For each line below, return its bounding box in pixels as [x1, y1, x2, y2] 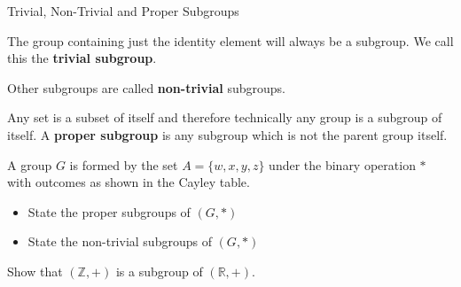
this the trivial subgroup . [7, 49, 157, 67]
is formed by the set [69, 155, 178, 174]
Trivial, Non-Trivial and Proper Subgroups [7, 2, 239, 19]
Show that [7, 261, 63, 280]
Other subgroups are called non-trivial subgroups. [7, 78, 285, 97]
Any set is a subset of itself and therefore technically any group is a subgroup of [7, 108, 442, 127]
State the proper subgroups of [27, 202, 191, 221]
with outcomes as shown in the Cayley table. [7, 173, 250, 191]
